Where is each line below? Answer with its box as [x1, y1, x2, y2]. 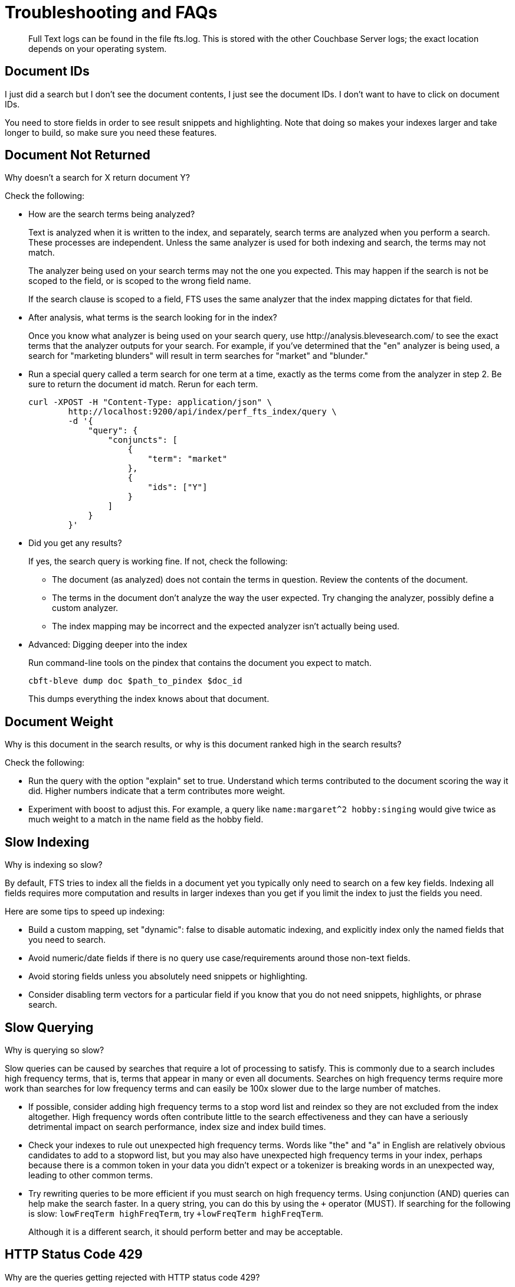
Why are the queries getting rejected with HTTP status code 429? [5, 1272, 260, 1282]
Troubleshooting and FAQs [5, 2, 218, 22]
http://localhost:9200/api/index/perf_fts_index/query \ [68, 407, 337, 417]
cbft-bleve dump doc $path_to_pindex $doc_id [28, 676, 242, 686]
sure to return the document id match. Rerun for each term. [28, 379, 258, 390]
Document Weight [5, 714, 113, 729]
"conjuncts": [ [107, 435, 178, 445]
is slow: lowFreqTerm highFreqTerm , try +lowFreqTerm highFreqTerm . [28, 1208, 323, 1219]
